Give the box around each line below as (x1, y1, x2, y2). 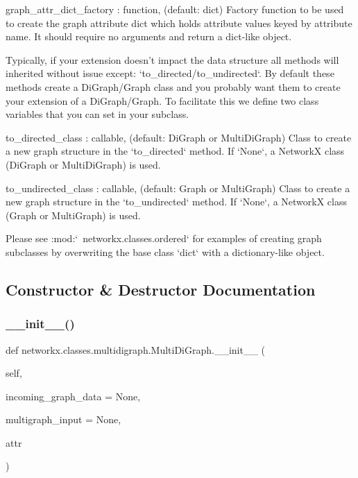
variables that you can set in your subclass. (6, 107, 189, 121)
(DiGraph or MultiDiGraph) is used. (6, 157, 161, 171)
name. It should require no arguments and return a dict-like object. (6, 29, 292, 44)
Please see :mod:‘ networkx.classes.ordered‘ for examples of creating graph (6, 231, 322, 246)
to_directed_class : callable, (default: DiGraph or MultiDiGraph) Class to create (6, 130, 352, 144)
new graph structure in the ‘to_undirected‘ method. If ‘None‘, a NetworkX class (6, 194, 347, 209)
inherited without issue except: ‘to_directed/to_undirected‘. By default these (6, 66, 334, 80)
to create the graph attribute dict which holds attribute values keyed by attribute (6, 15, 352, 30)
